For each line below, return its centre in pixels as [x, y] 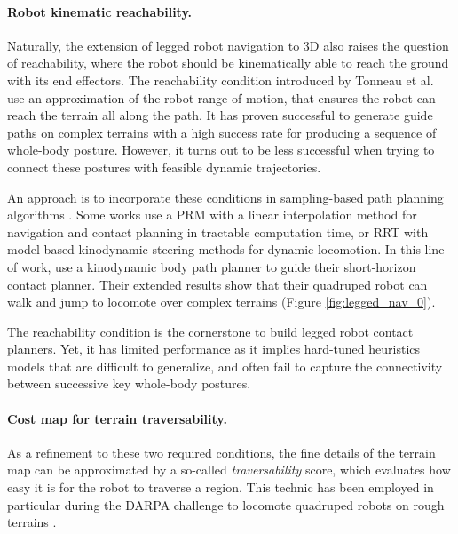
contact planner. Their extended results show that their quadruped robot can [217, 284]
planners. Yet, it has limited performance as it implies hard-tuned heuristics [214, 349]
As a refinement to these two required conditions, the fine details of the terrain [221, 452]
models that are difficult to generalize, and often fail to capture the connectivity [225, 366]
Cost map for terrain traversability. [117, 418]
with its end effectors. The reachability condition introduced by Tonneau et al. [221, 80]
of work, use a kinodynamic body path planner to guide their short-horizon [212, 266]
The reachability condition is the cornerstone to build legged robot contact [210, 331]
